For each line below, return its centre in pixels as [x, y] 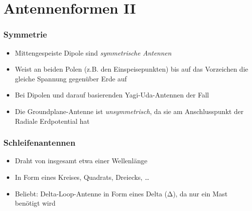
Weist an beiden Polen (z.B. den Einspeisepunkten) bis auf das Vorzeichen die [131, 69]
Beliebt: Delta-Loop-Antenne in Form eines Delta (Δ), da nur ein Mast [121, 193]
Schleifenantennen [39, 143]
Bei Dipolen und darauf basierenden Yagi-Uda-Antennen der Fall [112, 95]
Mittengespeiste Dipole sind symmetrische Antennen [93, 52]
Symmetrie [25, 34]
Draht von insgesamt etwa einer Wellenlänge [81, 161]
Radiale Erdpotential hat [52, 121]
